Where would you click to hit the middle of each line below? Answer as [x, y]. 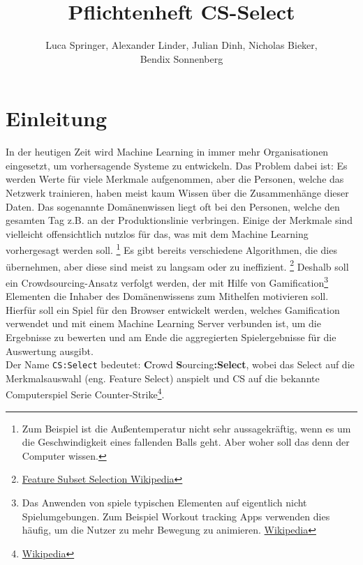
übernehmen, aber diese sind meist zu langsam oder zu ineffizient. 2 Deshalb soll [177, 265]
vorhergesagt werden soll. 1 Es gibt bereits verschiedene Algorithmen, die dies [171, 249]
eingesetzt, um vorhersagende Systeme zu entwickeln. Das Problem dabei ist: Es [177, 165]
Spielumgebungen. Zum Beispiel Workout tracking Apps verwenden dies [176, 516]
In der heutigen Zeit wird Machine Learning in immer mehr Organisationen [167, 152]
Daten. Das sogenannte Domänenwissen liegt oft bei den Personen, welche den [173, 206]
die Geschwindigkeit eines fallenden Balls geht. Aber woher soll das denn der [186, 442]
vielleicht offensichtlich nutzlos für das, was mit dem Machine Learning [157, 233]
